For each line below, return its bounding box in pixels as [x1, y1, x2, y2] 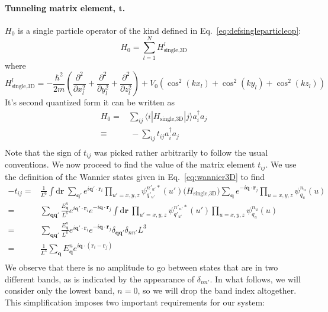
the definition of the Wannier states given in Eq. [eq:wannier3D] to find [5, 170, 265, 182]
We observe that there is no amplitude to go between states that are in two [5, 260, 278, 273]
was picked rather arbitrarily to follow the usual [94, 146, 268, 159]
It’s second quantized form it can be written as [5, 96, 175, 108]
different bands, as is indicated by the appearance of [5, 272, 194, 285]
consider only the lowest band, [5, 284, 115, 297]
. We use [265, 158, 297, 171]
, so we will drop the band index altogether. [137, 284, 297, 297]
